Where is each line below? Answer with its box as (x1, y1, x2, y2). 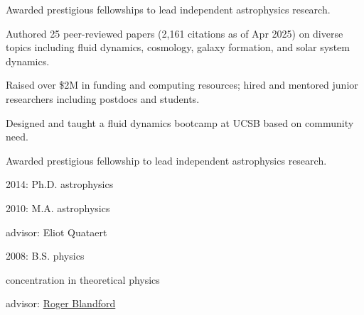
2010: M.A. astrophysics (6, 200, 110, 215)
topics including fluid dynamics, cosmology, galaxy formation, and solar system (6, 40, 350, 55)
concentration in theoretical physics (6, 272, 160, 287)
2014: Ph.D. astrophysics (6, 177, 114, 192)
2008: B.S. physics (6, 248, 85, 263)
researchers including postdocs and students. (6, 91, 200, 106)
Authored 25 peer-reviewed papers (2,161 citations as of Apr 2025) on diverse (6, 26, 343, 40)
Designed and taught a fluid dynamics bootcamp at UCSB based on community (6, 115, 354, 130)
